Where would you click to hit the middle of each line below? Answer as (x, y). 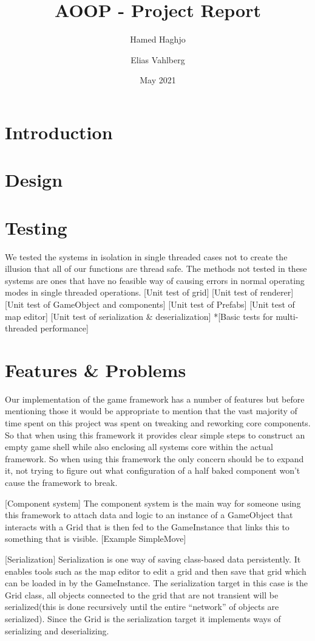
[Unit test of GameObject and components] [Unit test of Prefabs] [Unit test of (150, 304)
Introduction (59, 132)
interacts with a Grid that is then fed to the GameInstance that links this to (147, 526)
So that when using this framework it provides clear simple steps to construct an (155, 435)
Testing (36, 227)
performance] (64, 328)
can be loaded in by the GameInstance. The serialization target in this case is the (157, 583)
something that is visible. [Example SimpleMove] (96, 539)
